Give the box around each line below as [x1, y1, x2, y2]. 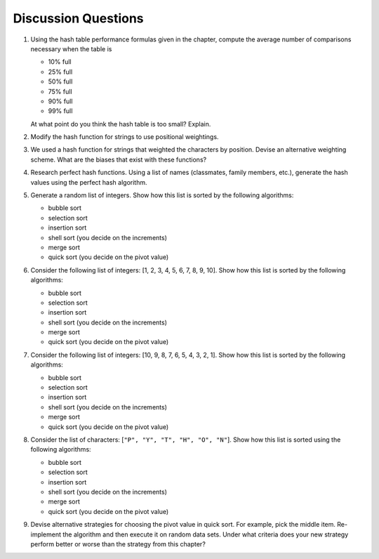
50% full [48, 77, 73, 86]
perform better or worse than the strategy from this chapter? [30, 539, 206, 548]
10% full [48, 58, 72, 66]
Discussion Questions [13, 11, 144, 26]
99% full [48, 107, 73, 115]
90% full [48, 97, 73, 105]
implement [30, 530, 62, 539]
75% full [48, 87, 73, 96]
